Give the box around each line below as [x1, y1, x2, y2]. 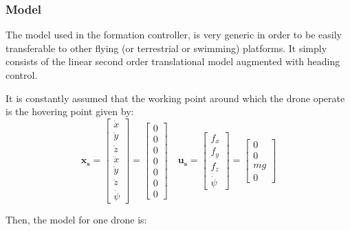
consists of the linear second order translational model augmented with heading [6, 54, 340, 69]
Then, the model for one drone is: [6, 212, 147, 226]
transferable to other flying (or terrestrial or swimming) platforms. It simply [6, 40, 327, 55]
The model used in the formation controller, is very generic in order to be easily [6, 27, 342, 42]
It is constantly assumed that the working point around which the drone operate [6, 90, 345, 105]
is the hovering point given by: [6, 104, 134, 119]
